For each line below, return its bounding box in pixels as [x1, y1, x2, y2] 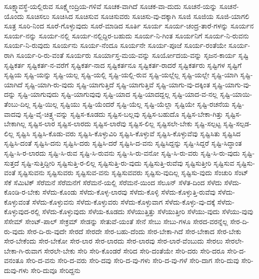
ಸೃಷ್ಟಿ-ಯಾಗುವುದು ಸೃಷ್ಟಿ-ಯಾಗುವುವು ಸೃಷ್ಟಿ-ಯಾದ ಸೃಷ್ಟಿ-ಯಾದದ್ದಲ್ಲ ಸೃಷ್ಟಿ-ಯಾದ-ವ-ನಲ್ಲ [17, 89, 218, 99]
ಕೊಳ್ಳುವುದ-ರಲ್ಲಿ [4, 206, 40, 217]
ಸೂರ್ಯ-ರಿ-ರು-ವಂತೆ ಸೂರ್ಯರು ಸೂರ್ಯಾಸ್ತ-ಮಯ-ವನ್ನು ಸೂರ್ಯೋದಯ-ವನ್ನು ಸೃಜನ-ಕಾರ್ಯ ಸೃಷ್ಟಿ [16, 49, 249, 60]
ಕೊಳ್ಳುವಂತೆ [4, 196, 30, 207]
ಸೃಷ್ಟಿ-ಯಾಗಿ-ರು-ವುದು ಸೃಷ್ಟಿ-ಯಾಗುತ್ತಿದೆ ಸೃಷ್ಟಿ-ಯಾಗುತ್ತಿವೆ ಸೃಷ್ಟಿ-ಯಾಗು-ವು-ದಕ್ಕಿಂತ [24, 79, 210, 89]
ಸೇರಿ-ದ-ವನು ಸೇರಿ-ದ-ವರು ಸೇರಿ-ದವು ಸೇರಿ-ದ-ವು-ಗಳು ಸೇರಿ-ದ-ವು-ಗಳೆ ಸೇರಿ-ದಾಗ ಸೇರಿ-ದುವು [25, 255, 239, 266]
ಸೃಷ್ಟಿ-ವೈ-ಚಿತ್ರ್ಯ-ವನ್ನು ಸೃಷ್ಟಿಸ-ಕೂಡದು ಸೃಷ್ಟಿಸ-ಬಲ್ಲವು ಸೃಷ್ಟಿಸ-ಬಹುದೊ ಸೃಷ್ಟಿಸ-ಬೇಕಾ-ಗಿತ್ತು [23, 108, 223, 119]
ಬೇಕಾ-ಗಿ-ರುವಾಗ [4, 245, 42, 256]
